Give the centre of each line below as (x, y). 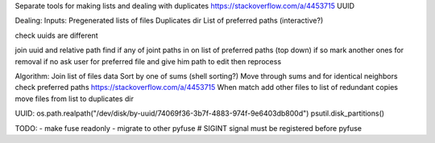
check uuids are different (56, 35)
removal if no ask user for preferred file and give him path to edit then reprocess (148, 61)
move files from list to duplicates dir (75, 98)
